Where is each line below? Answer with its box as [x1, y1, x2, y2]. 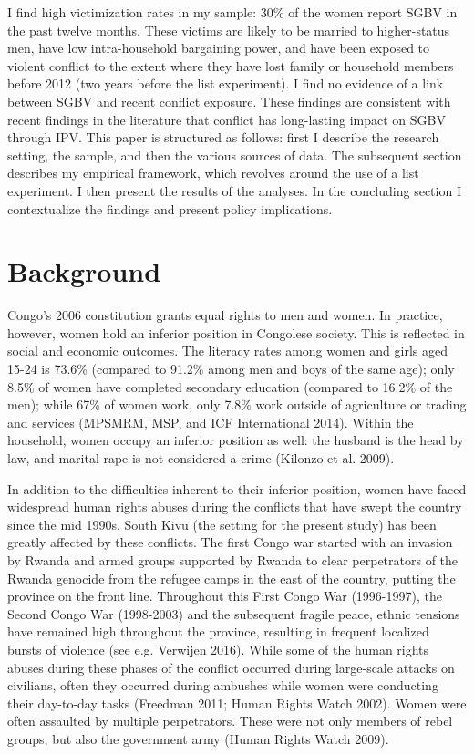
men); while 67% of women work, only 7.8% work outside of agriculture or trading [7, 395, 467, 414]
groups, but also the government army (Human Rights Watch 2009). [7, 729, 389, 748]
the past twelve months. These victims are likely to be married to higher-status [7, 20, 450, 39]
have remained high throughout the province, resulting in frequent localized [7, 622, 429, 641]
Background [7, 253, 161, 290]
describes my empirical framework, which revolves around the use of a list [7, 163, 419, 182]
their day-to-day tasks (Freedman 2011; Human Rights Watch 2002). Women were [7, 693, 467, 712]
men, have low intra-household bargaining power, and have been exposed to [7, 38, 430, 57]
